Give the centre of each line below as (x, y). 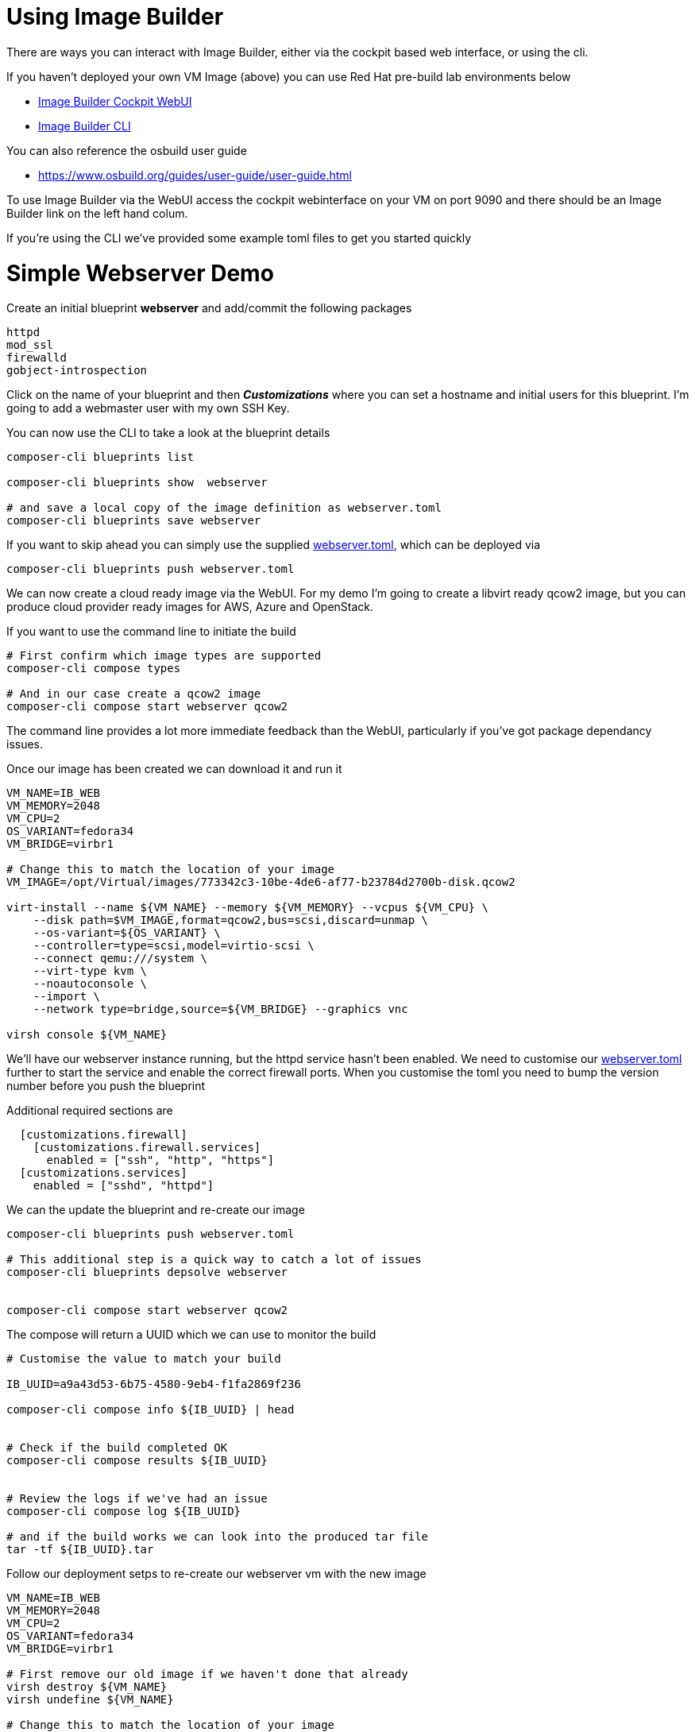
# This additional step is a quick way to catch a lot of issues (214, 1260)
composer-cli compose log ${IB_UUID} (124, 1512)
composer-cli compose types (94, 669)
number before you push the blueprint (106, 1086)
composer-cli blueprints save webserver (134, 521)
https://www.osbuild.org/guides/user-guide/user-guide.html (195, 175)
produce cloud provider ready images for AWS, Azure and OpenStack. (190, 607)
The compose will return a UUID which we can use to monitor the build (191, 1335)
